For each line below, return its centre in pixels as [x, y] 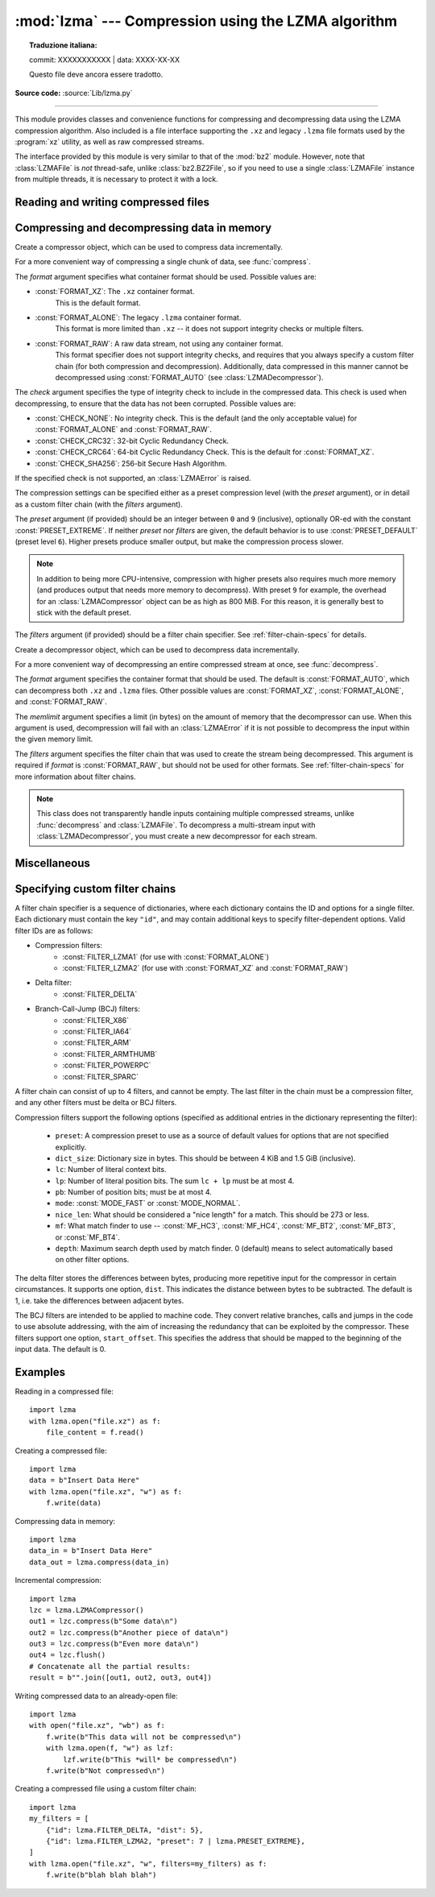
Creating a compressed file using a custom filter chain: [106, 1789]
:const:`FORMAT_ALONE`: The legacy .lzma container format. [138, 317]
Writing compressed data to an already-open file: [96, 1696]
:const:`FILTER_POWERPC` [107, 1065]
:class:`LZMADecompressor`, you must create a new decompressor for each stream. [177, 836]
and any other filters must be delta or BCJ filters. [96, 1103]
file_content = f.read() [95, 1433]
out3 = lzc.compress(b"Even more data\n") [114, 1644]
